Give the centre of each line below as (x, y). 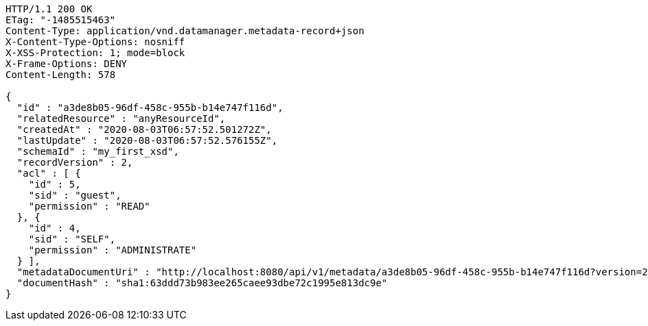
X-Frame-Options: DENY (67, 64)
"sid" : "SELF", (72, 239)
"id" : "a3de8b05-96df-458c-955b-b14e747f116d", (150, 108)
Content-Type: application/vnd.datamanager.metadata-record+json (185, 31)
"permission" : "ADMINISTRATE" (113, 250)
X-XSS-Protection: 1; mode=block (95, 53)
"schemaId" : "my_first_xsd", (98, 151)
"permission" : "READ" (89, 206)
